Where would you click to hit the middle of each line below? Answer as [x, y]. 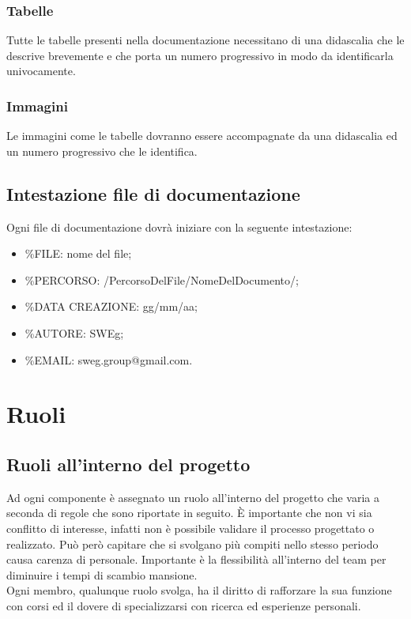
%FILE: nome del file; [78, 253]
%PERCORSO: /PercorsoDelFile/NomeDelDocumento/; [162, 279]
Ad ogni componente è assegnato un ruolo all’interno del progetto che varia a [193, 497]
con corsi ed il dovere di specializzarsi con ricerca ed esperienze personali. [184, 605]
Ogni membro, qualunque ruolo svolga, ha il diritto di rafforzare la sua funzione [199, 590]
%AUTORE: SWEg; [74, 332]
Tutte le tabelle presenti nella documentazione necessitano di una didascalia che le [205, 40]
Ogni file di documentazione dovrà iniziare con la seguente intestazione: [179, 226]
